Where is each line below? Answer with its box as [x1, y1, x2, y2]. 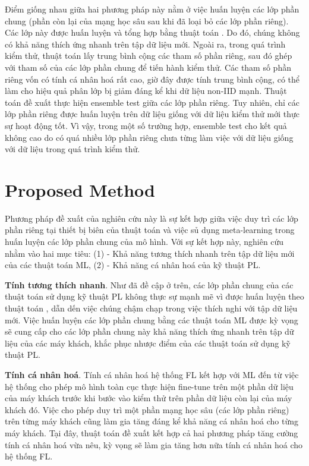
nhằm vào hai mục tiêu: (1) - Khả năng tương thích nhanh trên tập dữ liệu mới [5, 247, 295, 259]
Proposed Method [5, 177, 155, 201]
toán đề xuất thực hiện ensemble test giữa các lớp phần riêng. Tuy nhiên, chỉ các [5, 96, 300, 108]
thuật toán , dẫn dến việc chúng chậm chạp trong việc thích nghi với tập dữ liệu [5, 302, 298, 314]
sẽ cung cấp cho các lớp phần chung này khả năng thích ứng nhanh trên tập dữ [5, 325, 294, 338]
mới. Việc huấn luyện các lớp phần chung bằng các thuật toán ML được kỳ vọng [5, 313, 298, 326]
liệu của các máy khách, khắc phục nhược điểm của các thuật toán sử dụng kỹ [5, 336, 291, 349]
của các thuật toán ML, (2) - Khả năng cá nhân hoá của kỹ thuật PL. [5, 259, 261, 271]
